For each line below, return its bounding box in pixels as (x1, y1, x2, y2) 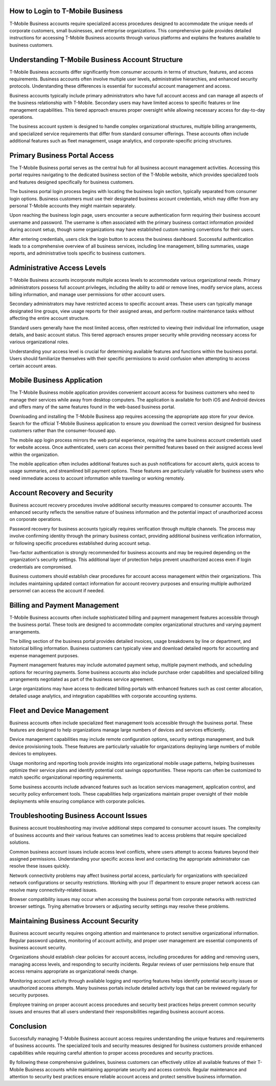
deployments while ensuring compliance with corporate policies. (9, 798, 146, 804)
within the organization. (9, 451, 59, 457)
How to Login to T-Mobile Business (9, 7, 123, 15)
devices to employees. (9, 750, 57, 757)
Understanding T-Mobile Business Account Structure (9, 55, 183, 64)
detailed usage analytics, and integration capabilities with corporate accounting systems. (9, 693, 197, 699)
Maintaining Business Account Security (9, 917, 139, 926)
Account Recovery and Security (9, 488, 113, 497)
